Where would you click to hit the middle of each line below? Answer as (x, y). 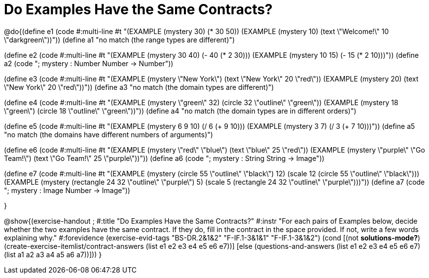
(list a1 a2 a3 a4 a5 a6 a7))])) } (53, 254)
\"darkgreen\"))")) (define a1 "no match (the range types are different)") (120, 40)
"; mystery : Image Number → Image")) (67, 190)
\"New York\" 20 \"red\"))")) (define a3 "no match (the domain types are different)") (139, 87)
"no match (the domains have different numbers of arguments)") (108, 134)
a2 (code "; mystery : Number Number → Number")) (89, 63)
